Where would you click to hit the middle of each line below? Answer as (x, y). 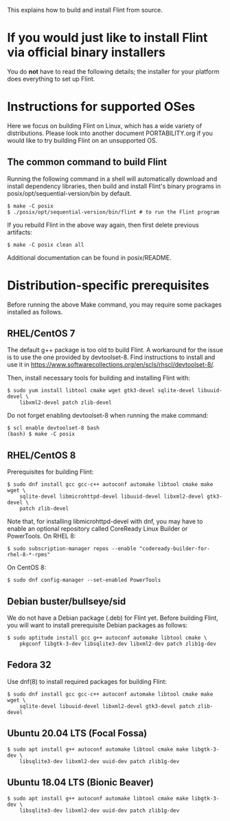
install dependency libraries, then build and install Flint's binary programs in (114, 186)
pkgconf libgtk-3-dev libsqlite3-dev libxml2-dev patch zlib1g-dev (118, 644)
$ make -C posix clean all (46, 245)
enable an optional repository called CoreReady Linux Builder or (97, 529)
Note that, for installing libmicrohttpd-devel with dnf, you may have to (105, 521)
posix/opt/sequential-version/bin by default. (69, 193)
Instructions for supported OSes (101, 107)
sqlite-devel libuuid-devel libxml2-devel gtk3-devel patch (107, 706)
